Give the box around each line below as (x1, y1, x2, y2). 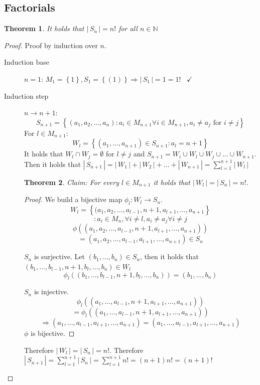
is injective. (34, 286, 69, 297)
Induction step (4, 90, 49, 101)
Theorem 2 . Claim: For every (24, 176, 119, 187)
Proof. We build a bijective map (24, 194, 122, 205)
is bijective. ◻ (31, 327, 75, 338)
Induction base (4, 57, 49, 67)
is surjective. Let (34, 251, 85, 262)
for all (118, 23, 138, 34)
